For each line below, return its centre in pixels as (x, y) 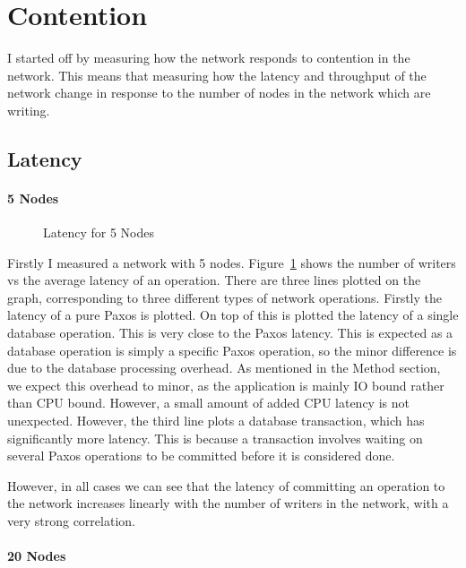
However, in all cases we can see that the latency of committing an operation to (226, 485)
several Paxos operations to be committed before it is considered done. (201, 456)
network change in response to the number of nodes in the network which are (219, 93)
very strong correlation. (71, 520)
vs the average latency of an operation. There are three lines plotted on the (214, 280)
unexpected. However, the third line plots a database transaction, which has (216, 421)
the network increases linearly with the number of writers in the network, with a (228, 503)
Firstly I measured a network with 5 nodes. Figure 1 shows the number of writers (232, 262)
